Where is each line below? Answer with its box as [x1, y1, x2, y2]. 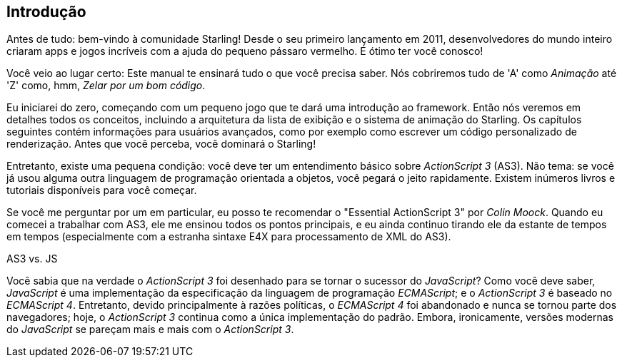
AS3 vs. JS [6, 252, 58, 265]
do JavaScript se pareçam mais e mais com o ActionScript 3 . [6, 323, 294, 336]
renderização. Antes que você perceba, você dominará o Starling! [6, 138, 316, 150]
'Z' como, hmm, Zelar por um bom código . [6, 79, 206, 92]
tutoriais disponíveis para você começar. [6, 184, 197, 197]
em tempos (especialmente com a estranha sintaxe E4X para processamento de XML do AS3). [6, 230, 451, 243]
